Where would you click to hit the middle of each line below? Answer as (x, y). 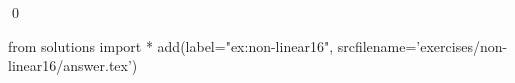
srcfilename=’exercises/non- (422, 45)
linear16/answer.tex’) (73, 65)
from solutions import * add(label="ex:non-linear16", (171, 45)
